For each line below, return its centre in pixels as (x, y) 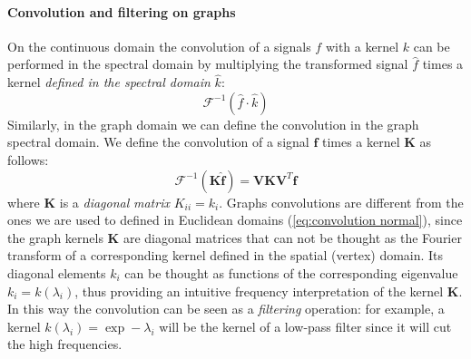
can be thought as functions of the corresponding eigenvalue (291, 272)
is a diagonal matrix (114, 202)
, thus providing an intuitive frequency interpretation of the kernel (259, 291)
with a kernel (362, 46)
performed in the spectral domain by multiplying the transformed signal (208, 64)
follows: (28, 159)
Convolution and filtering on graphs (122, 11)
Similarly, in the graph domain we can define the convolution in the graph (213, 124)
